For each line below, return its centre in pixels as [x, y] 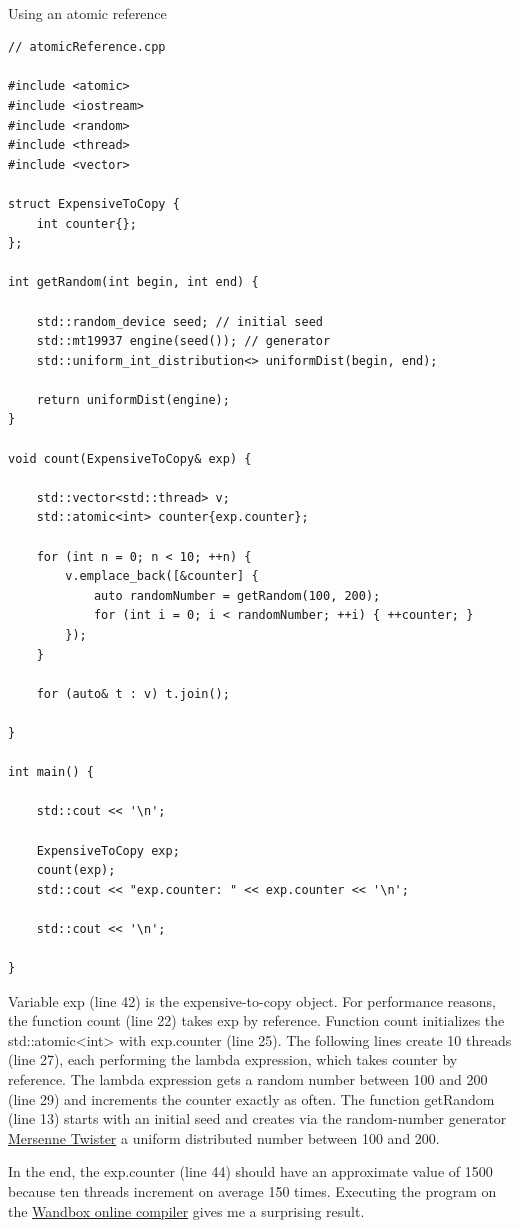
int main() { [51, 772]
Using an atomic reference [87, 12]
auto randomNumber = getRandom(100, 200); [237, 595]
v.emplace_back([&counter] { [162, 576]
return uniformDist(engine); [133, 399]
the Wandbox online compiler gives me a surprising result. [186, 1210]
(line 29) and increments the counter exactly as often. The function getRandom [251, 1098]
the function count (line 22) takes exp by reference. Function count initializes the [256, 1020]
